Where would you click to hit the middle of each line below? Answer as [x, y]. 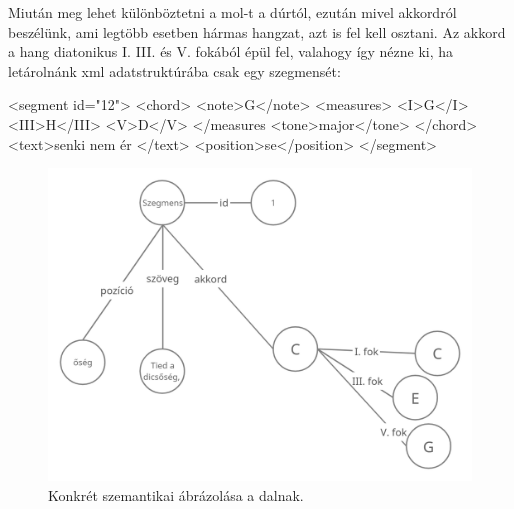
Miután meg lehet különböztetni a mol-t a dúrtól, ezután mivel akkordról [232, 12]
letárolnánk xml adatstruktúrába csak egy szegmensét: [174, 70]
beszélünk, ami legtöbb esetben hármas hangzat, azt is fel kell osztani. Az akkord [257, 31]
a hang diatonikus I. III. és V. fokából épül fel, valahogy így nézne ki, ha [231, 51]
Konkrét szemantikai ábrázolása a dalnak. [176, 494]
